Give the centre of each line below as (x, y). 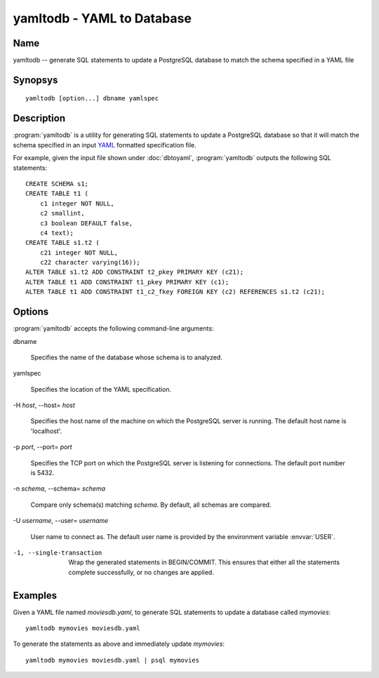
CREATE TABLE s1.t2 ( (62, 243)
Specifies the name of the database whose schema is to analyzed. (126, 357)
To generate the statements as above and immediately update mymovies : (119, 644)
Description (39, 118)
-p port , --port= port (43, 447)
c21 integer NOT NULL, (79, 252)
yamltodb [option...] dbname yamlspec (92, 99)
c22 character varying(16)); (90, 262)
